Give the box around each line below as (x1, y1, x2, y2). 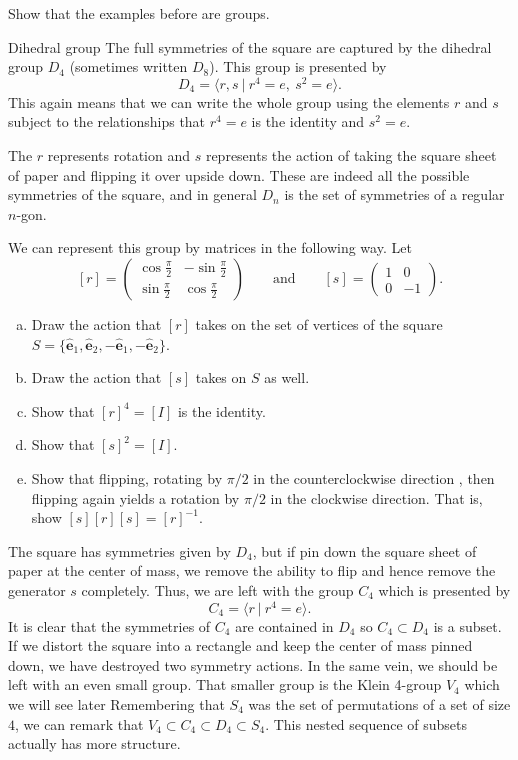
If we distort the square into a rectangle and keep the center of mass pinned (8, 635, 473, 656)
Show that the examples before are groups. (8, 3, 270, 23)
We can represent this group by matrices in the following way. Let (8, 237, 412, 258)
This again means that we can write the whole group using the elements (8, 91, 450, 112)
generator (8, 579, 66, 600)
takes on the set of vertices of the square (195, 314, 443, 335)
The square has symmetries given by (8, 540, 231, 561)
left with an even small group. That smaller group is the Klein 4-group (8, 674, 442, 695)
